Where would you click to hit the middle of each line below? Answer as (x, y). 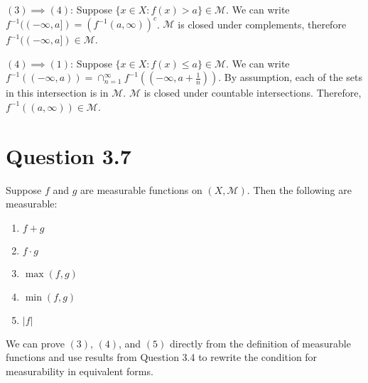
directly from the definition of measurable (260, 343)
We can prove (35, 343)
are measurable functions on (141, 189)
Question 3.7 (69, 155)
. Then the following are (299, 189)
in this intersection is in (57, 93)
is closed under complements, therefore (262, 24)
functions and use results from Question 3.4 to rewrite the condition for (162, 357)
